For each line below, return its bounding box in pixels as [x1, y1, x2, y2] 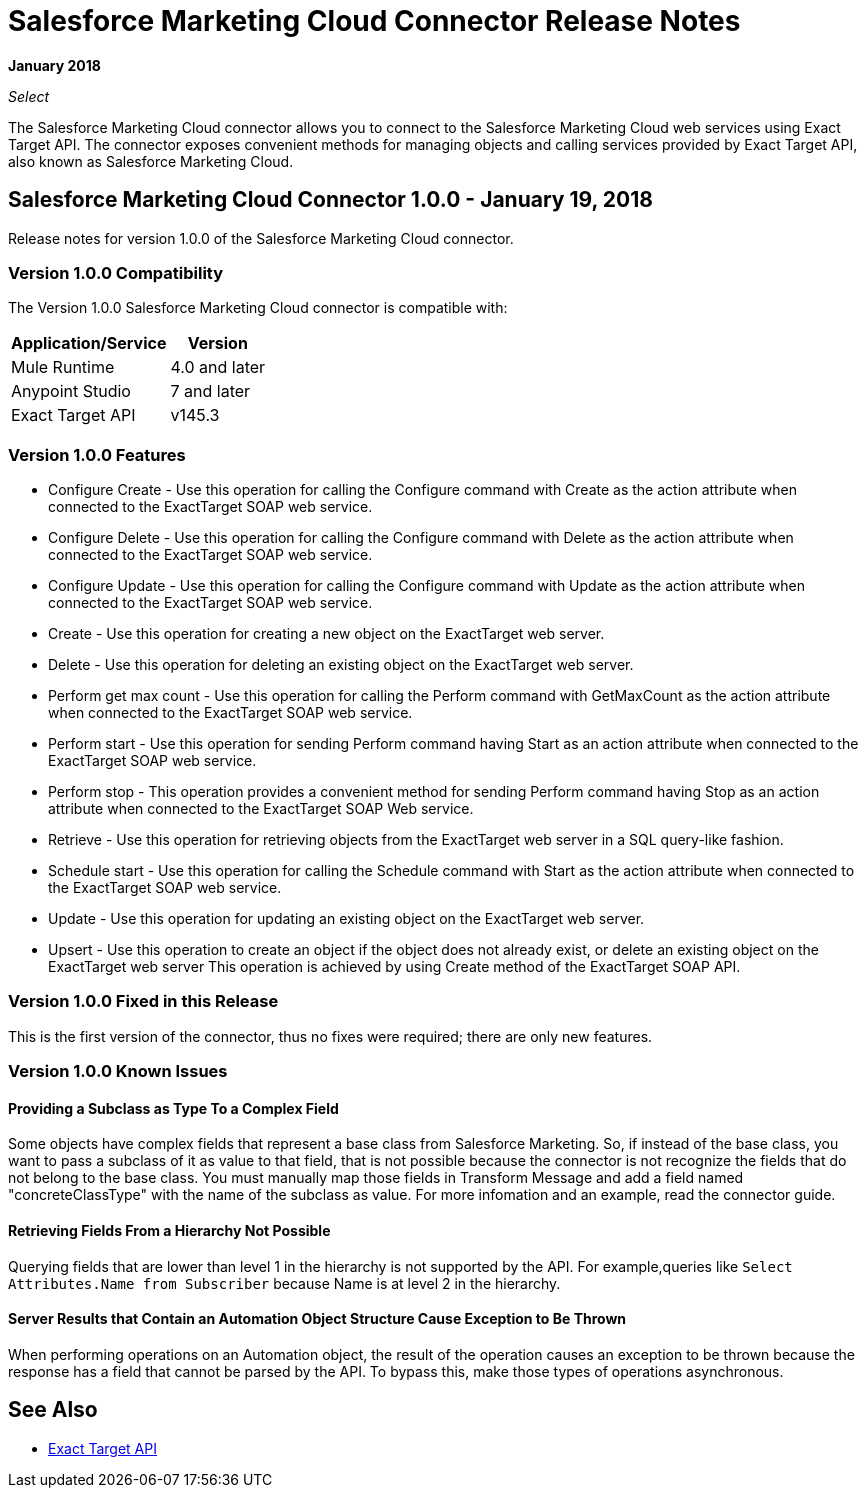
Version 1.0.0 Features [8, 444, 186, 465]
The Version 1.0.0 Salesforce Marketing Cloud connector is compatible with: [8, 299, 508, 317]
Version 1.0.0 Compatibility [8, 262, 224, 283]
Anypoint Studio [11, 381, 131, 402]
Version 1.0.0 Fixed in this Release [8, 991, 279, 1012]
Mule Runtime [11, 357, 115, 378]
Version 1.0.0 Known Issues [8, 1061, 228, 1082]
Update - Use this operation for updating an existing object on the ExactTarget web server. [48, 910, 645, 928]
